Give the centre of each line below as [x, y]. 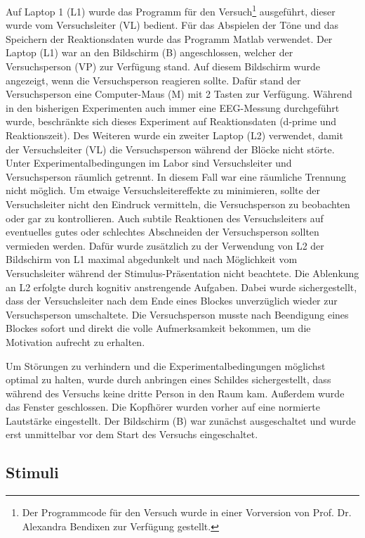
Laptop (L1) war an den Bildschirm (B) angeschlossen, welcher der [150, 52]
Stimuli [32, 472]
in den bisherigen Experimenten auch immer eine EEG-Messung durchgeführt [173, 107]
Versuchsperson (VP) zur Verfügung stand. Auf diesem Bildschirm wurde [163, 66]
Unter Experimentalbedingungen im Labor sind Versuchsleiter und [149, 163]
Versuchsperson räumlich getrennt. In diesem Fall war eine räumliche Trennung [176, 176]
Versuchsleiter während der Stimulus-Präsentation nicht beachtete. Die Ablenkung [182, 273]
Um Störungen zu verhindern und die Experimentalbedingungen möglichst [166, 365]
